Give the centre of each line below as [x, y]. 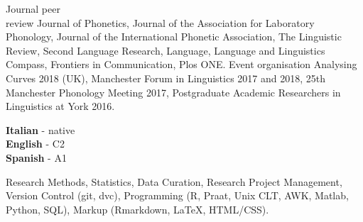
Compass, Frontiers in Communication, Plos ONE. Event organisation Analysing [181, 64]
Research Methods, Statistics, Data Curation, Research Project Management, [174, 181]
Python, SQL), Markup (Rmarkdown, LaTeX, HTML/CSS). [137, 209]
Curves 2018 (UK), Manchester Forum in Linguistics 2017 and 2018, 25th [166, 78]
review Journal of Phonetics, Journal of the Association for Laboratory [160, 22]
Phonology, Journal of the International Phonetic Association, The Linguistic [174, 37]
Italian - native [40, 129]
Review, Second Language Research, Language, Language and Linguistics [166, 50]
